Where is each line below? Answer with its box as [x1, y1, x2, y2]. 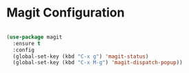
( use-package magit [6, 33, 63, 41]
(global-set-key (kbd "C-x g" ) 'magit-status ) [12, 53, 149, 60]
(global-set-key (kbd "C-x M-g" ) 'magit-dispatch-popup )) [12, 59, 183, 66]
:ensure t [12, 40, 41, 47]
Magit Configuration [6, 5, 125, 21]
